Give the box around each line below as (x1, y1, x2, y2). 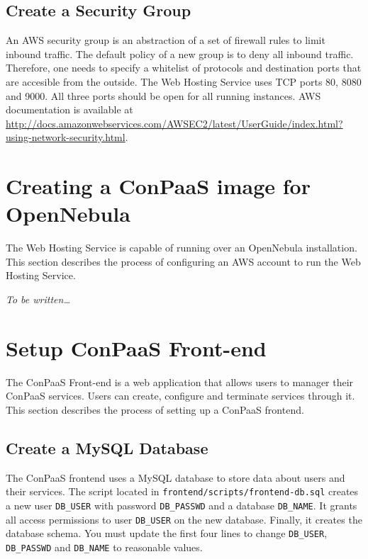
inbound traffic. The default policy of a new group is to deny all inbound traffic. (6, 46, 354, 61)
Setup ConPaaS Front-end (6, 333, 267, 362)
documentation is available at (6, 102, 133, 117)
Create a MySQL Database (6, 436, 208, 458)
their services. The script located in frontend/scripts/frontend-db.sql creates (6, 484, 359, 499)
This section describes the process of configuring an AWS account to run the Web (6, 254, 361, 269)
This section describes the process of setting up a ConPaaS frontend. (6, 402, 304, 417)
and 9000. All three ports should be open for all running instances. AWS (6, 88, 321, 103)
